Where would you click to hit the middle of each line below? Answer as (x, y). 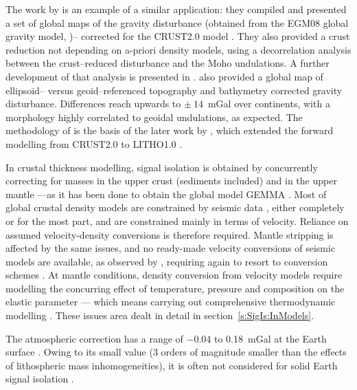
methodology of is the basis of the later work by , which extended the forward (170, 130)
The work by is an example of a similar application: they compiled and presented (176, 9)
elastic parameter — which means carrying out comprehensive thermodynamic (171, 302)
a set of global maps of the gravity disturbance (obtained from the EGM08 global (177, 22)
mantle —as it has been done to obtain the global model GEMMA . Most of (166, 194)
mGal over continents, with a (269, 104)
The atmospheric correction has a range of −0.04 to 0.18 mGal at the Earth (166, 338)
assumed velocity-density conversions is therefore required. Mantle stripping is (170, 234)
